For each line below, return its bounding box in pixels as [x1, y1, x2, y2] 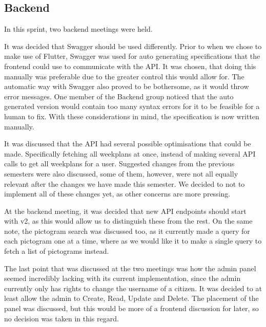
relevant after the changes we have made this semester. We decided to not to [4, 178, 245, 189]
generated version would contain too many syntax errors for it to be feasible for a [4, 101, 260, 112]
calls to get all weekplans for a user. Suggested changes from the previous [4, 158, 235, 169]
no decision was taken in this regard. [4, 313, 119, 323]
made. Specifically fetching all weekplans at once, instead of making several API [4, 148, 256, 159]
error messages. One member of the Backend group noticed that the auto [4, 91, 234, 101]
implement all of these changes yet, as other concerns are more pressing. [4, 188, 231, 199]
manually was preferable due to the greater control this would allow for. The [4, 71, 244, 81]
